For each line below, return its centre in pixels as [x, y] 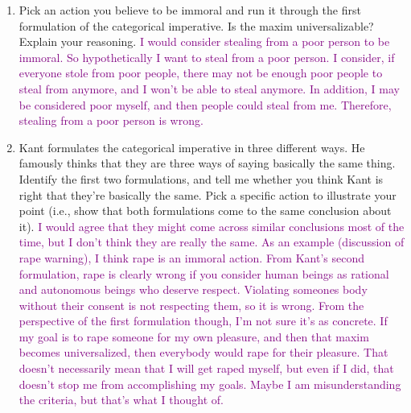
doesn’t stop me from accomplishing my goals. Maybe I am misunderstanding [210, 384]
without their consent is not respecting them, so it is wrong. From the [191, 305]
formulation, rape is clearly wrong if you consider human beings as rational [204, 273]
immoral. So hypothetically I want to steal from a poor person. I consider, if [207, 57]
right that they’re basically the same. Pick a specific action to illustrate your [208, 194]
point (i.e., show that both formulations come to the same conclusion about [205, 211]
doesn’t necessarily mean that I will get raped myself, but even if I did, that [206, 368]
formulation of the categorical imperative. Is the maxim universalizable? [196, 25]
